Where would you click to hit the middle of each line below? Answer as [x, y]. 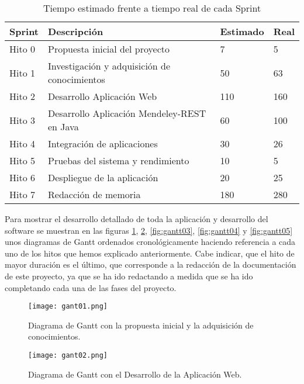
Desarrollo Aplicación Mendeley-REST [127, 113]
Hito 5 [23, 160]
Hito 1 [23, 72]
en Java [63, 127]
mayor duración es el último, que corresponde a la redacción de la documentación [151, 264]
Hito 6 [23, 177]
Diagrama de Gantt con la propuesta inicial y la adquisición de [141, 325]
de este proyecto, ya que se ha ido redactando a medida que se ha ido [129, 276]
